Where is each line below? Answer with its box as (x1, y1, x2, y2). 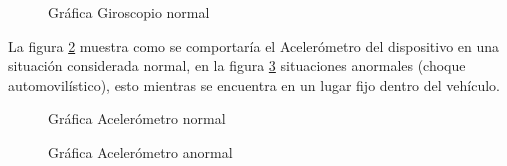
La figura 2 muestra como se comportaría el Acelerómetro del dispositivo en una (8, 35, 500, 56)
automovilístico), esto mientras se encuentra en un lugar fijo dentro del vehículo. (8, 74, 501, 95)
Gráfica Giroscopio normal (48, 2, 210, 22)
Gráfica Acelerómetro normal (48, 108, 226, 129)
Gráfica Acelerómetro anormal (48, 141, 233, 162)
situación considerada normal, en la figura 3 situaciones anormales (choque (8, 55, 466, 76)
